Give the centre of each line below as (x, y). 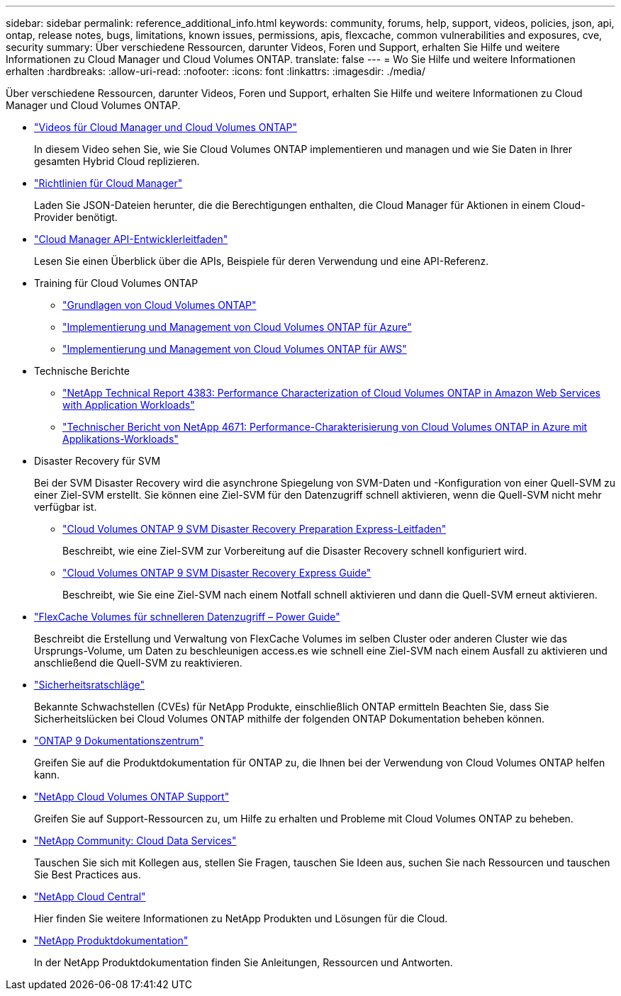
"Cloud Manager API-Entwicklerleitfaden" (131, 239)
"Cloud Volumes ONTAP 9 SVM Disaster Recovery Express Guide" (217, 573)
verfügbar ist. (66, 507)
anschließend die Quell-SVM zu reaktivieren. (138, 663)
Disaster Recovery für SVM (97, 461)
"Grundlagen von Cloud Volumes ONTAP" (160, 305)
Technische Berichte (82, 371)
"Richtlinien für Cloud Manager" (108, 183)
